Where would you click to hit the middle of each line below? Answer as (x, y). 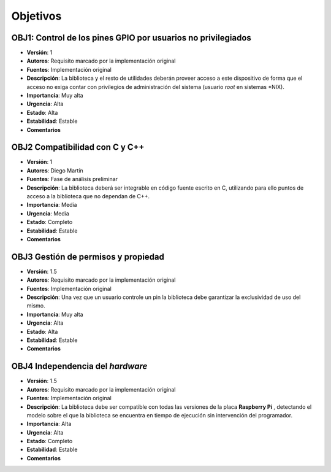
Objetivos (36, 16)
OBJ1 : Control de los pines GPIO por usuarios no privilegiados (131, 38)
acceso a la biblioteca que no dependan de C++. (88, 196)
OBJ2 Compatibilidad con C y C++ (78, 147)
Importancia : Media (52, 205)
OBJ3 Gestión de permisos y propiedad (88, 257)
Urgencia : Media (48, 213)
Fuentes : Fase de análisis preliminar (72, 179)
